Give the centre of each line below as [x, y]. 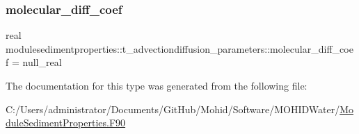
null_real [42, 62]
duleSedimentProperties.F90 [66, 123]
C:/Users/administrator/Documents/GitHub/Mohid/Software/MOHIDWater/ [173, 109]
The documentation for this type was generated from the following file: [157, 85]
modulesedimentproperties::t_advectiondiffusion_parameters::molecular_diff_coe [179, 48]
